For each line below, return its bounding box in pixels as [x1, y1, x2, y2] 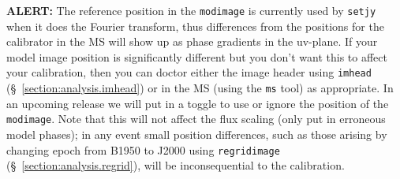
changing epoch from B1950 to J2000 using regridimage [6, 141, 280, 158]
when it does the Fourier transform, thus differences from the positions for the [6, 17, 384, 34]
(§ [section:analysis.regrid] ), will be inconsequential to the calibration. [6, 157, 345, 173]
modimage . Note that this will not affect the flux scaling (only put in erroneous [6, 110, 386, 127]
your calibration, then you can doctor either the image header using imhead [6, 64, 372, 80]
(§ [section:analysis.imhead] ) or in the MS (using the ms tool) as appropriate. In [6, 80, 394, 96]
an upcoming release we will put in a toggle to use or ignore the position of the [6, 95, 389, 111]
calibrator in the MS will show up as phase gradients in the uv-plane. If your [6, 33, 378, 50]
